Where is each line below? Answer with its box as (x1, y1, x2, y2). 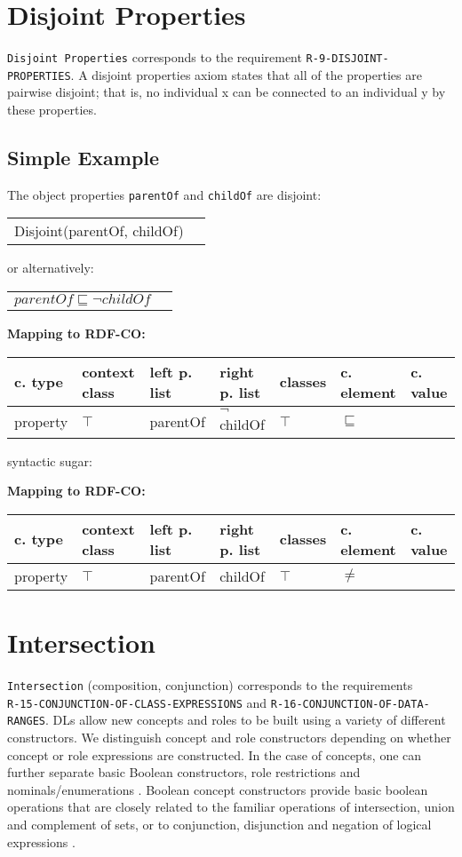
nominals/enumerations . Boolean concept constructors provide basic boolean (7, 780, 428, 798)
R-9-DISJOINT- (306, 52, 389, 66)
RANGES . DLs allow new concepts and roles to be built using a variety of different (7, 710, 446, 729)
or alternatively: (7, 258, 94, 277)
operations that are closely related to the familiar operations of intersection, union (7, 797, 455, 816)
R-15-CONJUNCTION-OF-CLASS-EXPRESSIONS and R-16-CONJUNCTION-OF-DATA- (7, 693, 430, 711)
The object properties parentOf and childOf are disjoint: (7, 185, 322, 203)
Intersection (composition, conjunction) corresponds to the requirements (7, 675, 413, 694)
